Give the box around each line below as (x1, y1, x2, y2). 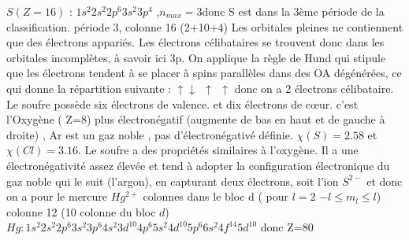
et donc (366, 172, 403, 189)
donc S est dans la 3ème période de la (202, 3, 385, 19)
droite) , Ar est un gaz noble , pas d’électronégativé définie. (6, 126, 293, 142)
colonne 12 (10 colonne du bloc (6, 203, 156, 220)
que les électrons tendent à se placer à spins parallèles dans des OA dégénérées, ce (6, 65, 402, 81)
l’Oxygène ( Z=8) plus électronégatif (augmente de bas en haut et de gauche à (6, 111, 385, 127)
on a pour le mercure (6, 188, 108, 205)
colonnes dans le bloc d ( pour (143, 188, 289, 205)
